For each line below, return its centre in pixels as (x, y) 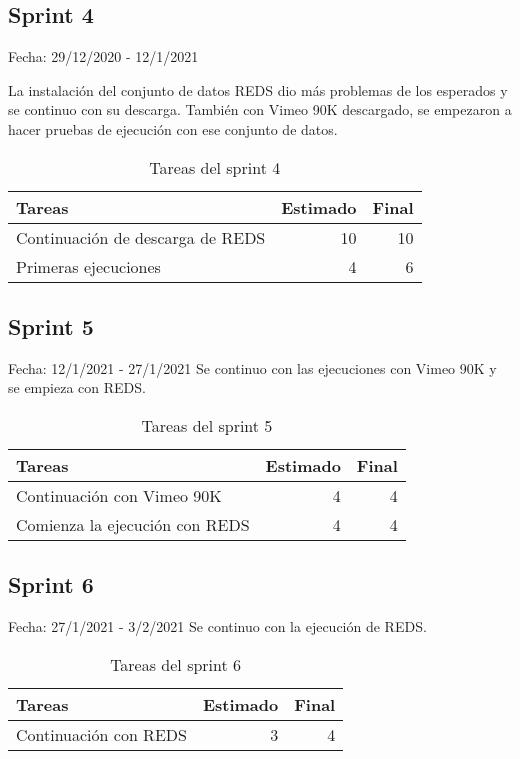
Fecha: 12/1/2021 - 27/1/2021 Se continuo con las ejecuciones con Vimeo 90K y (252, 367)
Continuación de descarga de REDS (141, 237)
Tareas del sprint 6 (176, 664)
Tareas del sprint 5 (207, 425)
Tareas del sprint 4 (215, 167)
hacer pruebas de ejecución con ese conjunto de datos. (173, 128)
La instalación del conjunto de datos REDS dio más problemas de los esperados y (258, 89)
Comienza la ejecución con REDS (133, 524)
